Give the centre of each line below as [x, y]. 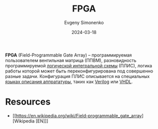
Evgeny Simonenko [84, 22]
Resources [28, 102]
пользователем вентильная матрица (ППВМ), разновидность [71, 60]
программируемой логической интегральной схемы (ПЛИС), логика [79, 65]
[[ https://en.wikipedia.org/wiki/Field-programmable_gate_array [77, 115]
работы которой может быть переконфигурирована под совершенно [79, 71]
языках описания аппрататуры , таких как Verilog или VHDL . [69, 81]
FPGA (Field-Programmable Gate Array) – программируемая [68, 55]
